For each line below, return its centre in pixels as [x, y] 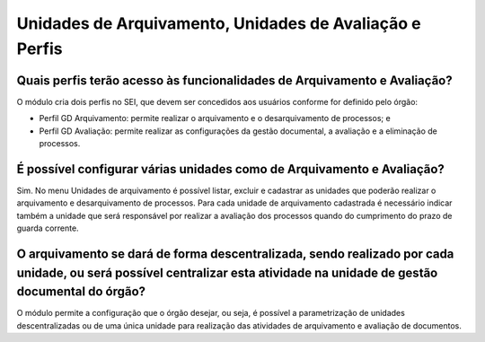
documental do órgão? [81, 292]
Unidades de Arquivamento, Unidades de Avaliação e [219, 23]
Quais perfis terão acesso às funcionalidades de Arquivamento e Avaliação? [234, 80]
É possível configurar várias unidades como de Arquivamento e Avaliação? [230, 169]
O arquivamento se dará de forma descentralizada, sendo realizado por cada [235, 254]
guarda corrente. [48, 228]
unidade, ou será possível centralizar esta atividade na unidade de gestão [227, 272]
